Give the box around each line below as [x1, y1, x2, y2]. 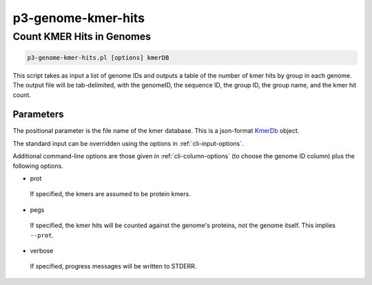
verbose [30, 246, 54, 255]
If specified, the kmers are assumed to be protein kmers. [30, 190, 191, 198]
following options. [12, 162, 63, 170]
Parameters [12, 109, 64, 120]
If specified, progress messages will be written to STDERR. [30, 262, 197, 271]
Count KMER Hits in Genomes [12, 30, 152, 43]
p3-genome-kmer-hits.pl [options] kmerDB [27, 54, 169, 61]
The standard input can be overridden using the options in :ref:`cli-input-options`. [12, 139, 244, 147]
